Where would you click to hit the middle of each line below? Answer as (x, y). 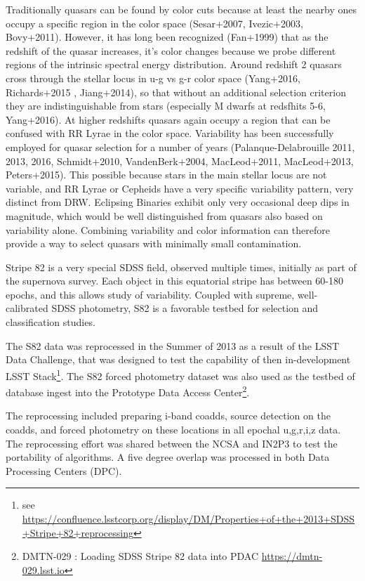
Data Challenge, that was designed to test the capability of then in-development (178, 359)
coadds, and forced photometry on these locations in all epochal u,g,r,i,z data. (173, 429)
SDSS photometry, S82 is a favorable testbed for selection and (185, 308)
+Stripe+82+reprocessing (78, 532)
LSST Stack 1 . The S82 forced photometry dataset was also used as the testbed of (180, 374)
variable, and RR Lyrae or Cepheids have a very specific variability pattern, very (180, 188)
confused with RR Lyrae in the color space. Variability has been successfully (170, 133)
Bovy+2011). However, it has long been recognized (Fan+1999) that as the (167, 37)
